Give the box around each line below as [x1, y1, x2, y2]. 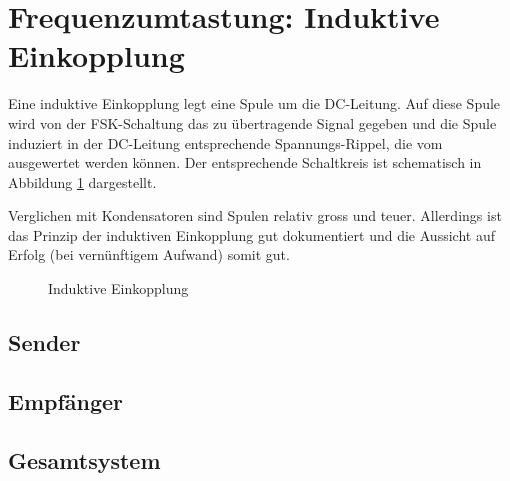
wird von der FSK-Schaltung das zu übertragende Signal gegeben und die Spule [8, 112, 497, 133]
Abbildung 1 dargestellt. [8, 171, 157, 192]
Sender [8, 327, 81, 358]
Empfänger [8, 385, 124, 416]
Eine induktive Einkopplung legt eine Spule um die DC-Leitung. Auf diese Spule [8, 93, 501, 114]
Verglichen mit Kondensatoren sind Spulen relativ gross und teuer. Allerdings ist [8, 205, 502, 226]
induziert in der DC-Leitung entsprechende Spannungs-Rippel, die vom [8, 132, 443, 153]
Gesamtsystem [8, 444, 161, 475]
